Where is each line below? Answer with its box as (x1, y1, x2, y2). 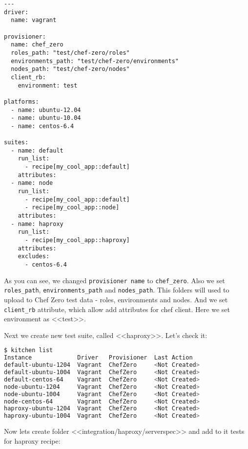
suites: (4, 139, 29, 146)
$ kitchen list (4, 347, 53, 354)
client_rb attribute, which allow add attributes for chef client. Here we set (4, 304, 230, 314)
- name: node (11, 180, 53, 187)
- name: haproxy (11, 220, 63, 227)
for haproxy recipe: (4, 435, 61, 446)
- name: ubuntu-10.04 (11, 114, 81, 122)
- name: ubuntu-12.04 (11, 106, 81, 113)
